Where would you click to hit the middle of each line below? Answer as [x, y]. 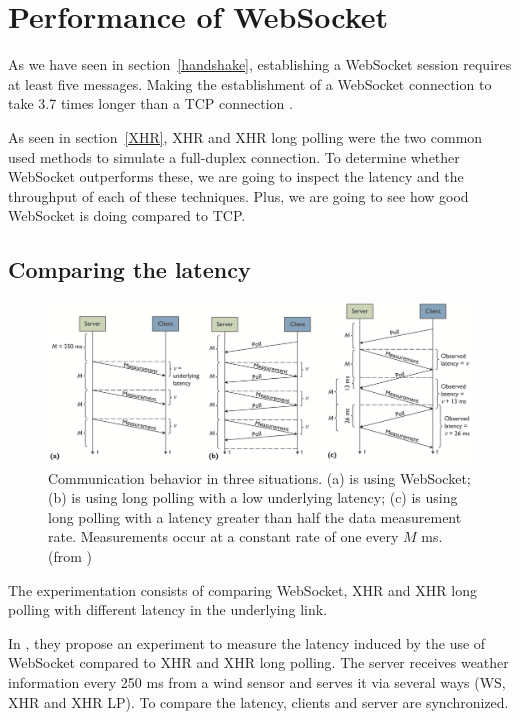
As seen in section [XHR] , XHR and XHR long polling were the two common [245, 136]
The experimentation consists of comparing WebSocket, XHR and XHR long [242, 589]
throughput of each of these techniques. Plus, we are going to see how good [238, 195]
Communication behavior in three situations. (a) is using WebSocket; [259, 477]
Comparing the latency [129, 269]
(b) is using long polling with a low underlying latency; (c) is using [253, 497]
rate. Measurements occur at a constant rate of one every [223, 536]
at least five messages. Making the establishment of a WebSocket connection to [250, 83]
